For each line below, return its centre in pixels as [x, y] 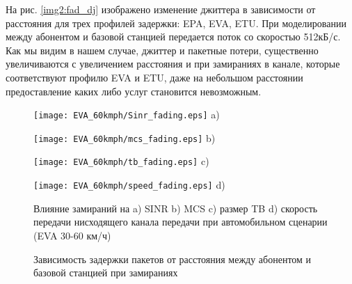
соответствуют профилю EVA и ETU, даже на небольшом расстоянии [154, 77]
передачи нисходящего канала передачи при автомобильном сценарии [181, 222]
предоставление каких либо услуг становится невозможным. [134, 91]
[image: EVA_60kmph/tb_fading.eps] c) [121, 161]
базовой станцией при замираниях [106, 273]
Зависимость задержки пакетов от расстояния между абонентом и [173, 259]
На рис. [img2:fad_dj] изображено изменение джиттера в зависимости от [161, 9]
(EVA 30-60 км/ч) [72, 235]
